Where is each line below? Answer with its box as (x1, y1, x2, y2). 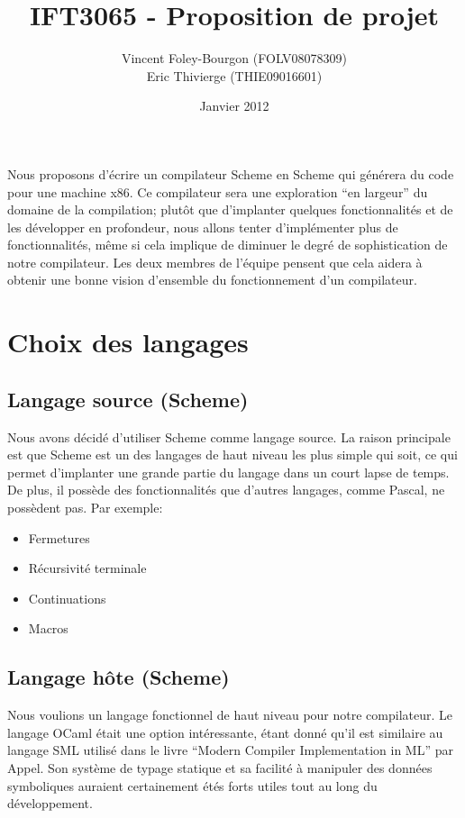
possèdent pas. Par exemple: (7, 498, 163, 517)
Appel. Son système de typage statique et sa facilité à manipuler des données (7, 758, 433, 777)
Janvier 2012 (199, 96, 269, 115)
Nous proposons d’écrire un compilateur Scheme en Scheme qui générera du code (7, 164, 454, 183)
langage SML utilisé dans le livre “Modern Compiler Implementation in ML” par (7, 741, 453, 759)
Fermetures (28, 528, 90, 547)
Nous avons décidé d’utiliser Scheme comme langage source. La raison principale (7, 427, 451, 446)
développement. (7, 794, 93, 813)
